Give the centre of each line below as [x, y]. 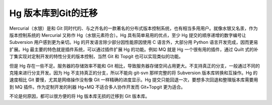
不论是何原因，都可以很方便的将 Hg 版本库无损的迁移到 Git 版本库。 [80, 96]
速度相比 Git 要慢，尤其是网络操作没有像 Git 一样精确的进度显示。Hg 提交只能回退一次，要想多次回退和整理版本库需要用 [134, 80]
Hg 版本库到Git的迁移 [54, 13]
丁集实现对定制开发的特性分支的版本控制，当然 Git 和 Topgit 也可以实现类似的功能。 [96, 57]
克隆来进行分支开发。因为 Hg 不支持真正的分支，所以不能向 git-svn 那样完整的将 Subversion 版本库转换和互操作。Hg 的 [133, 73]
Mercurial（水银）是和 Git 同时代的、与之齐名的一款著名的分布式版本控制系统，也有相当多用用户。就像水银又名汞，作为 [133, 28]
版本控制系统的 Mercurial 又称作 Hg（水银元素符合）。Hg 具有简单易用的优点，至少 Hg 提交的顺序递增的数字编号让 [128, 35]
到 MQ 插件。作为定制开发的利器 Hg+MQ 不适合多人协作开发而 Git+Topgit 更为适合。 [97, 87]
